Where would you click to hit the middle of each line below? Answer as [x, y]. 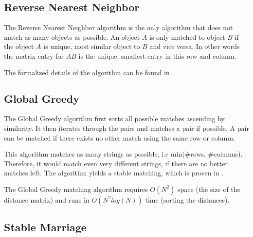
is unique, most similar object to [92, 46]
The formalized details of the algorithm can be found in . [89, 72]
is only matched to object [187, 37]
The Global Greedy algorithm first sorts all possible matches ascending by [114, 118]
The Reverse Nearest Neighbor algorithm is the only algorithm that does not [118, 27]
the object [19, 46]
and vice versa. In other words [195, 46]
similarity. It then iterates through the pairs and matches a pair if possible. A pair [126, 128]
